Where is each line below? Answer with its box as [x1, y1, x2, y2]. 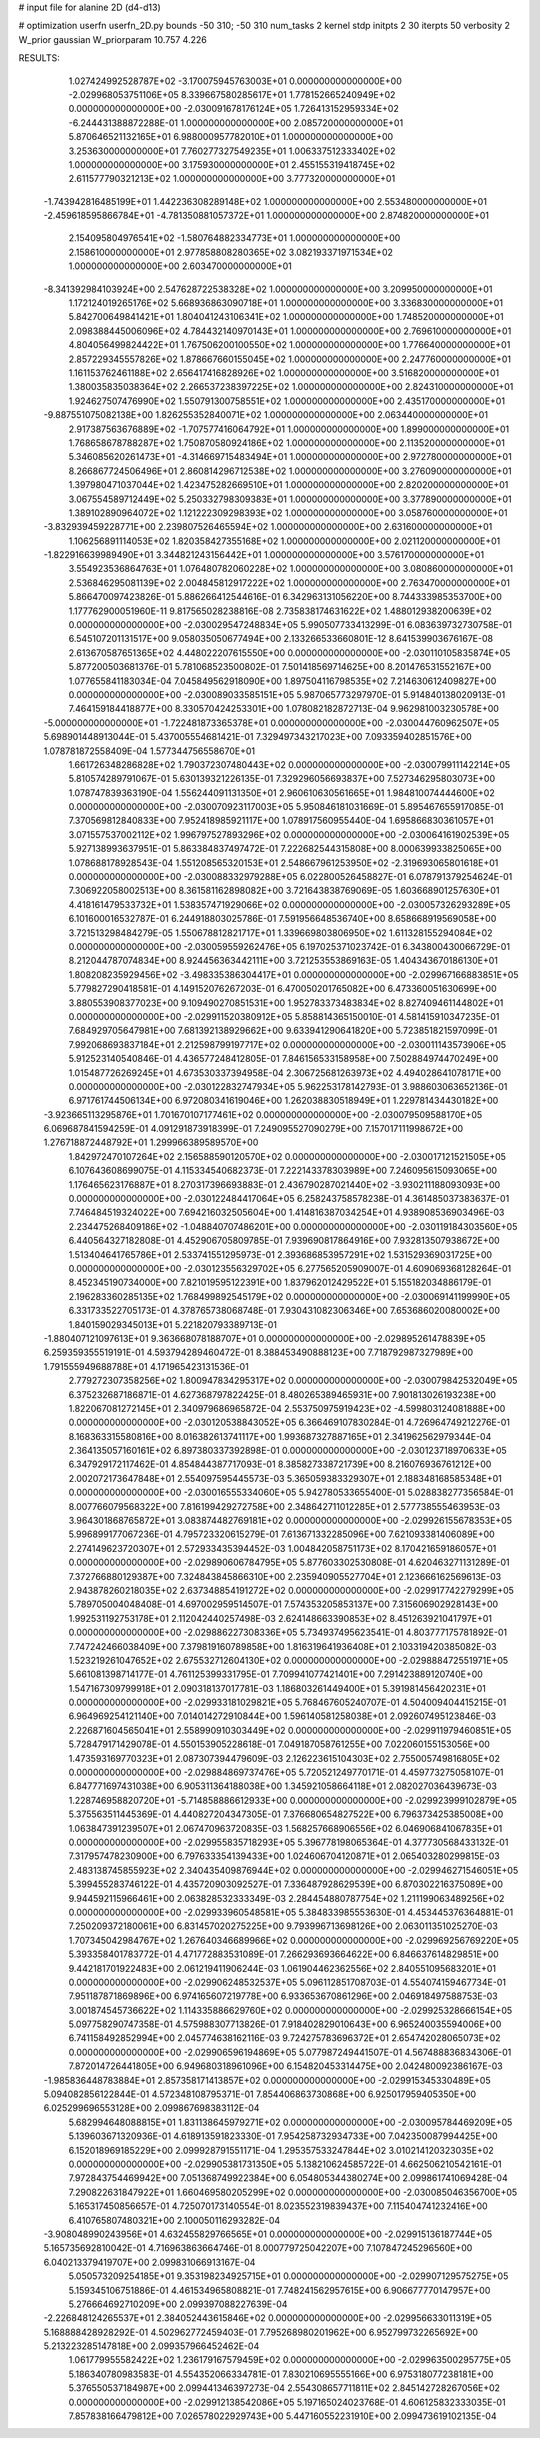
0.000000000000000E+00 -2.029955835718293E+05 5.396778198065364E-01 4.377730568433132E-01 [68, 1836, 509, 1848]
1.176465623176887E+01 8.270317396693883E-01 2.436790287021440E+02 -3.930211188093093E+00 [68, 1178, 501, 1190]
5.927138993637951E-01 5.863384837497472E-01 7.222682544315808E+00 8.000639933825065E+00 [68, 843, 502, 855]
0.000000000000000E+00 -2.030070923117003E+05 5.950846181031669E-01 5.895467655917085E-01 [68, 801, 504, 813]
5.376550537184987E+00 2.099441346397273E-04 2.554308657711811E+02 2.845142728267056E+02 [68, 2382, 500, 2394]
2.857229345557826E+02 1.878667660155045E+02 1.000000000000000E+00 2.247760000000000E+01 [68, 353, 512, 365]
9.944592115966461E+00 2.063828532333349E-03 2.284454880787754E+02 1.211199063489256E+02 [68, 1892, 505, 1904]
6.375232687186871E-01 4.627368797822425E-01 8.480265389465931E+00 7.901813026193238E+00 [68, 1388, 497, 1400]
